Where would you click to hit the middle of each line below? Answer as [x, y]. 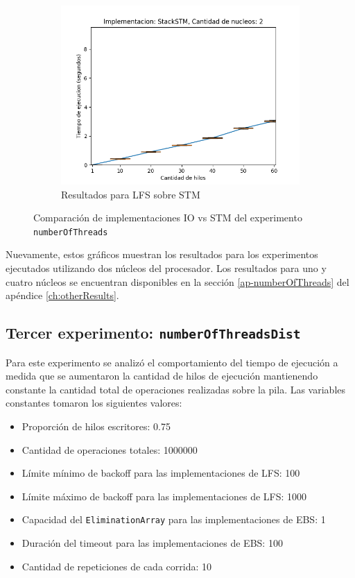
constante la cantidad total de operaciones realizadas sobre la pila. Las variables [176, 389]
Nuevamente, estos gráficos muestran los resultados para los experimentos [162, 254]
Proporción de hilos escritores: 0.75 [96, 426]
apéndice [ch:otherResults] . [62, 295]
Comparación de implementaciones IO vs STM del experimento [168, 218]
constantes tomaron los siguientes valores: [94, 403]
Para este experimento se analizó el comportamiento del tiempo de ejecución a [172, 362]
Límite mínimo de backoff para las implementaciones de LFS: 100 [161, 473]
